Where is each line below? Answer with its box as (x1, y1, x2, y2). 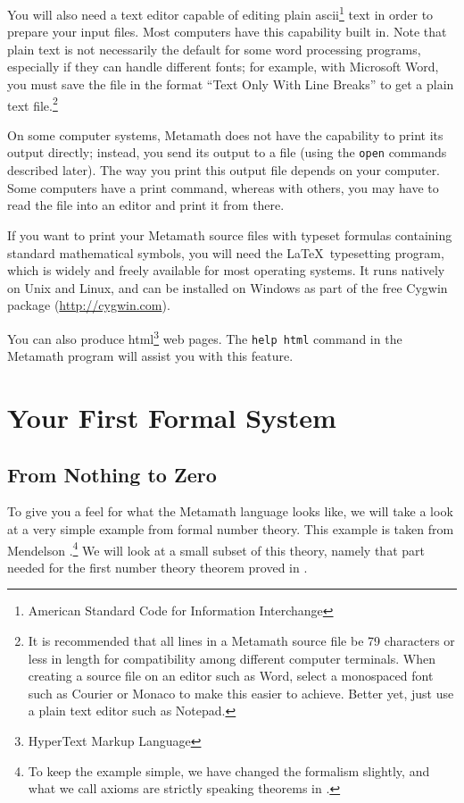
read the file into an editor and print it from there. (7, 196, 285, 214)
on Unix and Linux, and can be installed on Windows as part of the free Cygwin (7, 278, 448, 297)
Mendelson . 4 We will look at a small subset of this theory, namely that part (7, 538, 425, 559)
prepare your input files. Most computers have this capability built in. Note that (7, 22, 447, 41)
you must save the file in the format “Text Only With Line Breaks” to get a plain (7, 75, 454, 94)
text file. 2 (7, 93, 58, 114)
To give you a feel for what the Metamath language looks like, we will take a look (7, 502, 453, 521)
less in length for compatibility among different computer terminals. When (28, 648, 435, 667)
